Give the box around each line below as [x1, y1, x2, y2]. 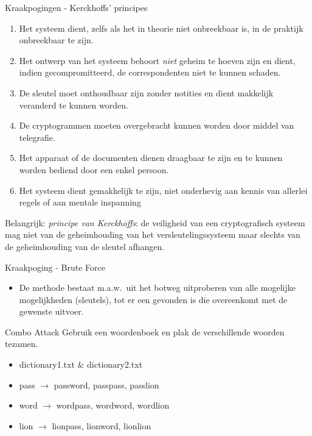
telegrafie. [19, 130, 55, 143]
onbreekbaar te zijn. [19, 34, 94, 46]
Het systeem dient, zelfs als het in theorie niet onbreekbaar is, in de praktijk [19, 21, 303, 34]
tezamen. [5, 337, 38, 350]
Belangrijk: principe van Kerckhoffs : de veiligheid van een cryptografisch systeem [5, 216, 305, 229]
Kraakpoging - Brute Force [5, 260, 106, 273]
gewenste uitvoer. [19, 305, 84, 318]
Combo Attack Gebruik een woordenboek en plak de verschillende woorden [5, 325, 285, 338]
